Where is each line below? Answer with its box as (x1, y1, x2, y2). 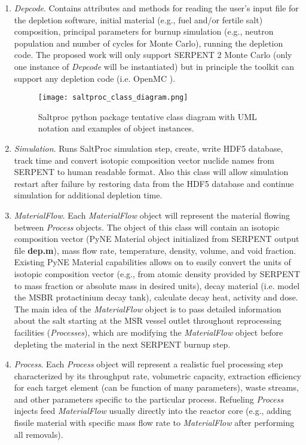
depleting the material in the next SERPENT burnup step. (14, 337, 231, 350)
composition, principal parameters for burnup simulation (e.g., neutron (14, 25, 274, 38)
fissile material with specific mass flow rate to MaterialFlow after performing (14, 416, 295, 429)
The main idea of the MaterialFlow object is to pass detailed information (14, 302, 281, 315)
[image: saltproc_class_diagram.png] (38, 93, 188, 102)
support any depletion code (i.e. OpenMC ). (14, 72, 176, 84)
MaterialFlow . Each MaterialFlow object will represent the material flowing (14, 208, 290, 221)
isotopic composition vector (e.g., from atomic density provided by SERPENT (14, 267, 301, 280)
